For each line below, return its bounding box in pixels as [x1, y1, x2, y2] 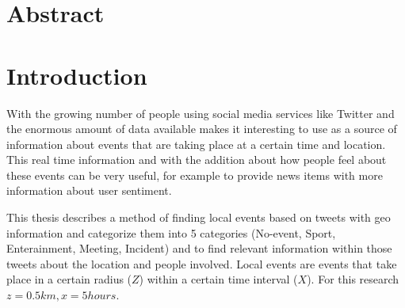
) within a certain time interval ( [139, 271, 298, 287]
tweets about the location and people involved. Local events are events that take [6, 255, 397, 272]
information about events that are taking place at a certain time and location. [6, 135, 386, 152]
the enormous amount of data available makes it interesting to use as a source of [6, 120, 397, 137]
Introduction [6, 59, 147, 91]
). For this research [307, 271, 399, 287]
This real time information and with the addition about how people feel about [6, 151, 387, 168]
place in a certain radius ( [6, 271, 132, 287]
